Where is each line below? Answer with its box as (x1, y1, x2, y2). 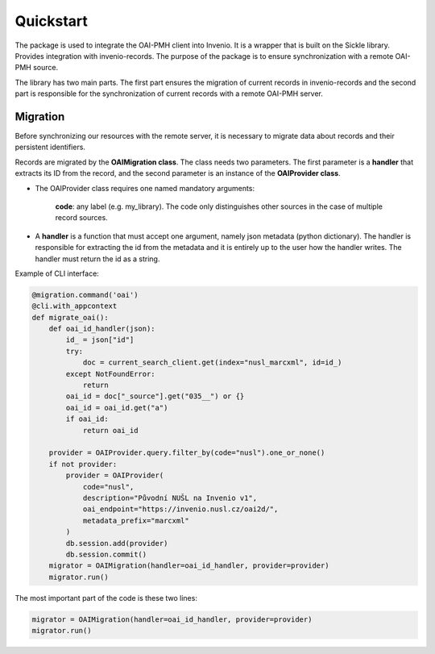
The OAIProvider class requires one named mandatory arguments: (35, 183, 255, 193)
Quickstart (14, 12, 89, 30)
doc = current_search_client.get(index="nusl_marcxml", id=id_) (82, 358, 342, 367)
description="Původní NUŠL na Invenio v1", (82, 493, 258, 502)
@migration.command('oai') (31, 290, 139, 299)
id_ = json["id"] (65, 335, 135, 344)
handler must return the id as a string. (35, 254, 160, 264)
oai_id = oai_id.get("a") (65, 403, 168, 412)
